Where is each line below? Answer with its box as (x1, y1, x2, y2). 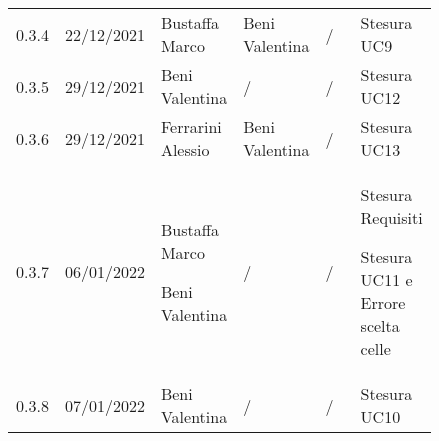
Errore (360, 291, 406, 314)
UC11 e (360, 268, 413, 291)
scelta (360, 314, 400, 337)
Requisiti (360, 206, 423, 229)
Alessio (160, 138, 210, 161)
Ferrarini (160, 115, 222, 138)
